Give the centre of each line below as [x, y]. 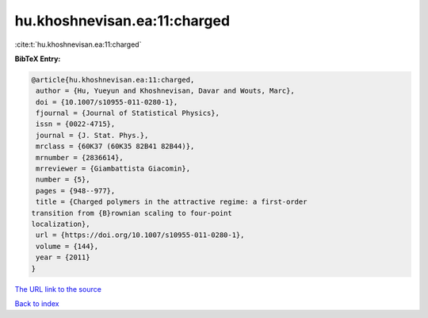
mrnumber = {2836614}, [80, 157]
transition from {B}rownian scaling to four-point [132, 213]
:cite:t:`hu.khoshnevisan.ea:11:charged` [78, 44]
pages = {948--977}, [76, 191]
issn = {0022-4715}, [76, 124]
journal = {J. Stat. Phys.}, [92, 135]
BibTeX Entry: [38, 59]
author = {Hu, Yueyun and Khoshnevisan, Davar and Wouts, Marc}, [165, 91]
